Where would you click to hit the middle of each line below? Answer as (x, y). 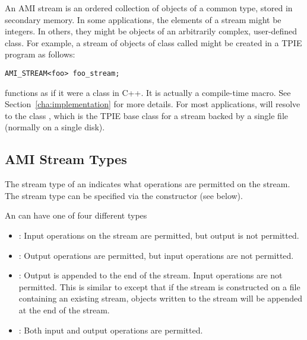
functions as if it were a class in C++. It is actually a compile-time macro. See (148, 92)
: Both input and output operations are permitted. (111, 330)
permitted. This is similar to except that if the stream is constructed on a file (159, 286)
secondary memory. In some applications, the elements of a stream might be (143, 19)
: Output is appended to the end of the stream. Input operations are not (151, 275)
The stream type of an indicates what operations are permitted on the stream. (148, 184)
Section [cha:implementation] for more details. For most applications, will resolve (153, 104)
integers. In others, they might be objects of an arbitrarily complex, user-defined (151, 31)
